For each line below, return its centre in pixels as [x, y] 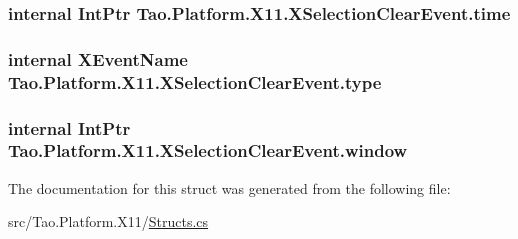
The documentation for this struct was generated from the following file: [229, 187]
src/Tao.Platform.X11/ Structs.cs [108, 221]
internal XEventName [98, 58]
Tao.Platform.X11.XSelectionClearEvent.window [208, 150]
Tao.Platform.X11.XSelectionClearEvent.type [195, 81]
